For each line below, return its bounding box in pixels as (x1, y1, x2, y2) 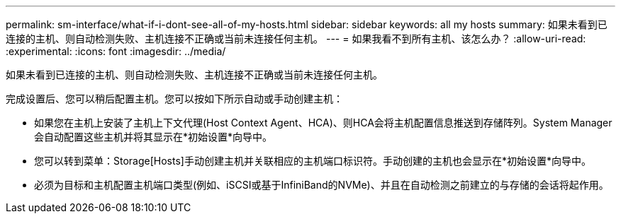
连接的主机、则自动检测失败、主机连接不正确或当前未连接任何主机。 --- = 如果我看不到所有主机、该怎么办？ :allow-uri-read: (6, 32, 586, 45)
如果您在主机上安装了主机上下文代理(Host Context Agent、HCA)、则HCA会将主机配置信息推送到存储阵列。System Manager (34, 117, 612, 129)
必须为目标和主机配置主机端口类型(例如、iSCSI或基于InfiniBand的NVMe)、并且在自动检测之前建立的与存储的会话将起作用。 (34, 179, 609, 191)
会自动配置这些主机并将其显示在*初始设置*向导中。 (34, 131, 273, 143)
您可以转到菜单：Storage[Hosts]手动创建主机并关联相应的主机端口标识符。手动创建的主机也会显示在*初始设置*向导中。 (34, 155, 591, 167)
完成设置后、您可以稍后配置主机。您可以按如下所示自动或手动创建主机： (6, 93, 343, 105)
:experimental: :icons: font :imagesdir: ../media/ (6, 45, 226, 57)
